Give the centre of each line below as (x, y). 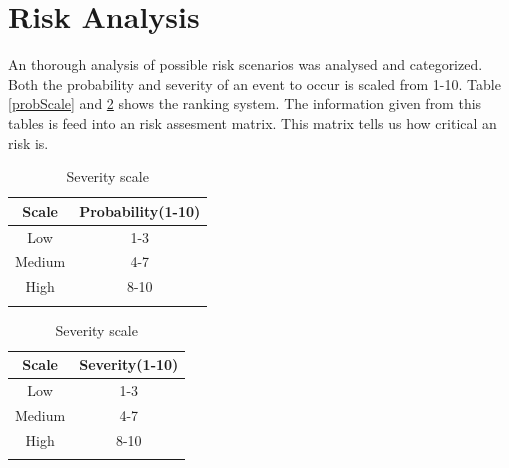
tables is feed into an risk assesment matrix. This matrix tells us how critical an (252, 122)
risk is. (28, 142)
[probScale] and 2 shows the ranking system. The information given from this (245, 103)
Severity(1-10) (129, 364)
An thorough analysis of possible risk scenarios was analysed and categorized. (245, 64)
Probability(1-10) (140, 210)
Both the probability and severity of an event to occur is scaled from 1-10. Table (254, 83)
